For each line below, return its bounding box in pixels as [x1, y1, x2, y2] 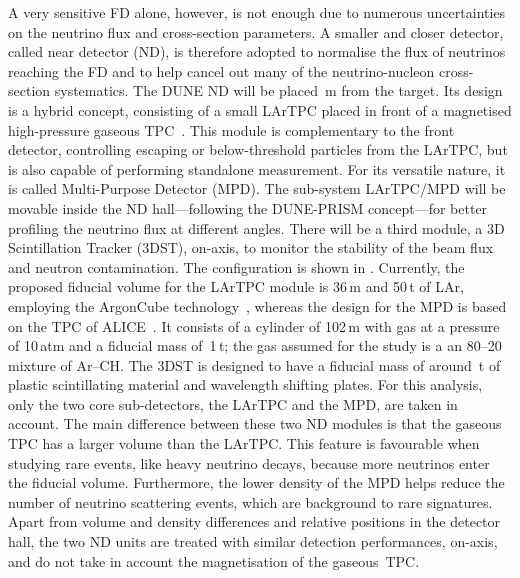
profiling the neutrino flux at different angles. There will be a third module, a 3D [8, 217, 505, 238]
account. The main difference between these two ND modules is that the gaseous [8, 413, 502, 434]
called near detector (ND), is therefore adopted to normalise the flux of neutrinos [8, 41, 506, 62]
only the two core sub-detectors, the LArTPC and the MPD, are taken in [8, 393, 458, 414]
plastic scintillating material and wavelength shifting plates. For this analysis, [8, 374, 483, 395]
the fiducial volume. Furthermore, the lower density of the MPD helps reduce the [8, 472, 505, 493]
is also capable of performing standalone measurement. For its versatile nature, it [8, 158, 506, 179]
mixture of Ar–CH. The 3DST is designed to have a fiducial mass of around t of [8, 354, 501, 375]
